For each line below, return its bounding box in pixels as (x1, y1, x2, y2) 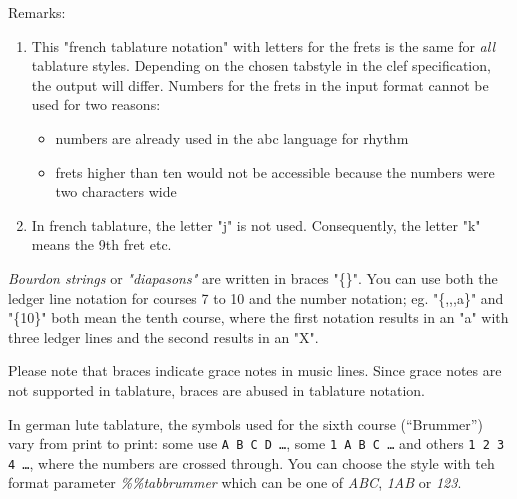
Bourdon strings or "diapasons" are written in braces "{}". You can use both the (8, 267, 498, 288)
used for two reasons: (31, 94, 161, 115)
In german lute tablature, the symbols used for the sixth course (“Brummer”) (8, 413, 483, 434)
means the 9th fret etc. (31, 234, 172, 255)
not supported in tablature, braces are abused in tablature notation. (8, 379, 425, 400)
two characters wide (55, 181, 177, 202)
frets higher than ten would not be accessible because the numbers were (55, 161, 495, 182)
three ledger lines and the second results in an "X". (8, 326, 319, 347)
